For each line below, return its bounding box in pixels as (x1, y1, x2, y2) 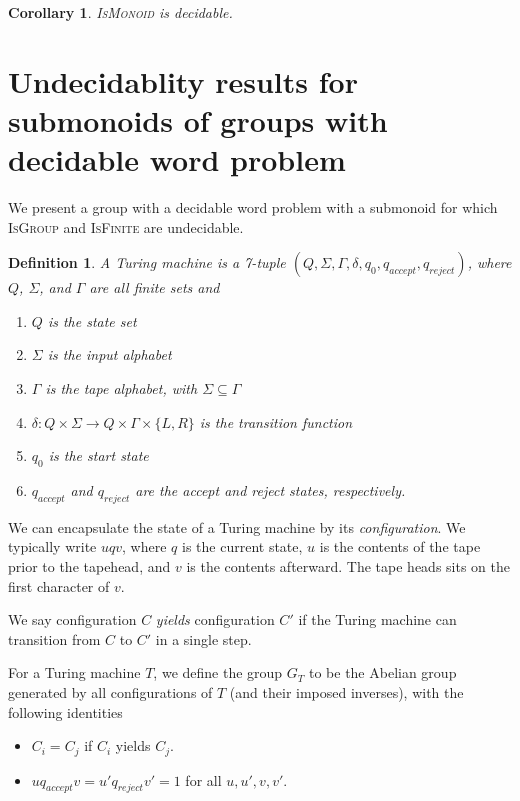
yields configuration (155, 609, 275, 630)
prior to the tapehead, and (8, 556, 171, 577)
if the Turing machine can (298, 609, 457, 630)
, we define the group (153, 662, 283, 683)
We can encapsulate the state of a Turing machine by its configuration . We (8, 516, 466, 537)
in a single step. (155, 628, 252, 649)
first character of (8, 575, 110, 596)
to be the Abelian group (308, 662, 457, 683)
